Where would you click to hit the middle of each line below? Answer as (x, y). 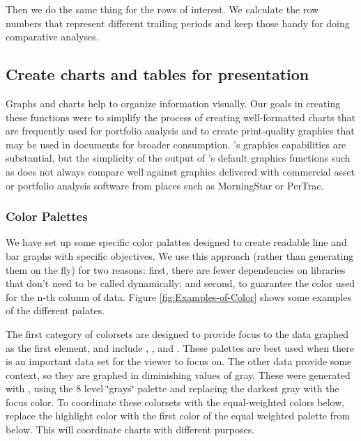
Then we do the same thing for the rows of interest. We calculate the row (162, 9)
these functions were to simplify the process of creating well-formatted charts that (180, 117)
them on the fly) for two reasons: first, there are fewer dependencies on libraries (176, 269)
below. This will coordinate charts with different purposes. (130, 430)
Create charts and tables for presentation (158, 74)
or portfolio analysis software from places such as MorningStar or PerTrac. (165, 185)
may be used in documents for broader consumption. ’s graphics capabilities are (176, 144)
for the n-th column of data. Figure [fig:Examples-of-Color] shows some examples (178, 296)
